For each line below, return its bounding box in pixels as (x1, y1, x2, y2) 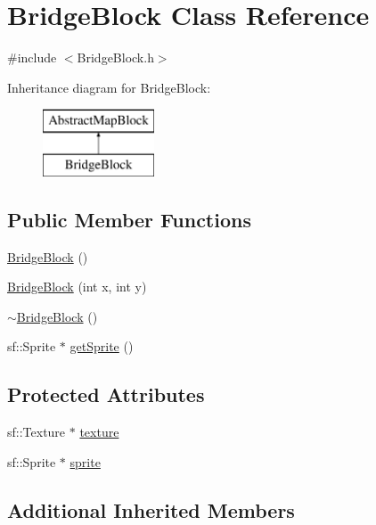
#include (7, 48, 57, 67)
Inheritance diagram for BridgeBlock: (7, 78, 211, 96)
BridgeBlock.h (77, 48, 154, 67)
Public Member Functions (7, 205, 251, 233)
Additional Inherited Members (7, 496, 295, 523)
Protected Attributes (7, 381, 205, 408)
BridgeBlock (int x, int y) (7, 277, 147, 296)
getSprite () (69, 337, 134, 356)
